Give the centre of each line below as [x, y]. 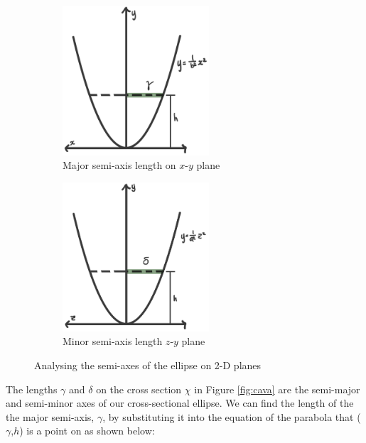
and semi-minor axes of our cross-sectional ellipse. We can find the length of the [180, 403]
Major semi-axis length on [119, 165]
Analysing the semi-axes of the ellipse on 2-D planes [148, 365]
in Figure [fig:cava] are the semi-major [277, 389]
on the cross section [139, 389]
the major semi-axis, [50, 416]
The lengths [32, 389]
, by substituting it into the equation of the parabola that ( [232, 416]
